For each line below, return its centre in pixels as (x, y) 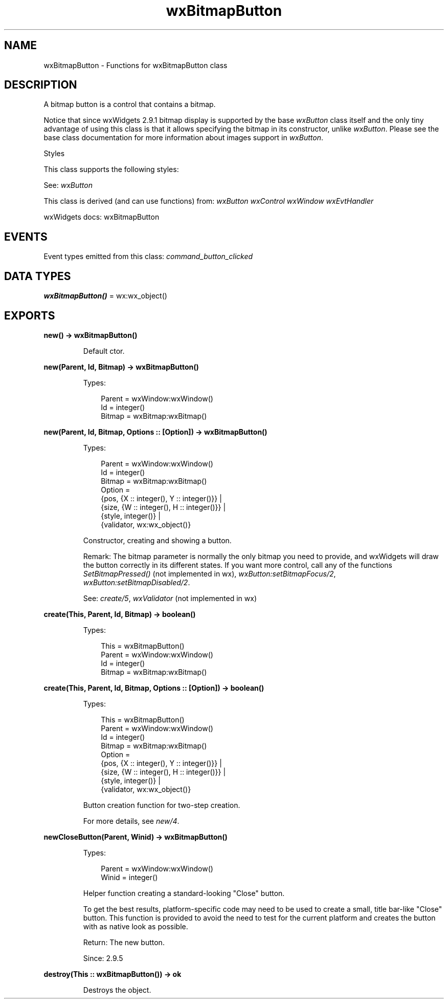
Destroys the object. (117, 990)
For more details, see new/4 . (131, 821)
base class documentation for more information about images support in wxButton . (183, 138)
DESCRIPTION (41, 85)
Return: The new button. (124, 942)
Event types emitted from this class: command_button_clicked (148, 257)
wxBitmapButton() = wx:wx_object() (105, 296)
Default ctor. (104, 351)
